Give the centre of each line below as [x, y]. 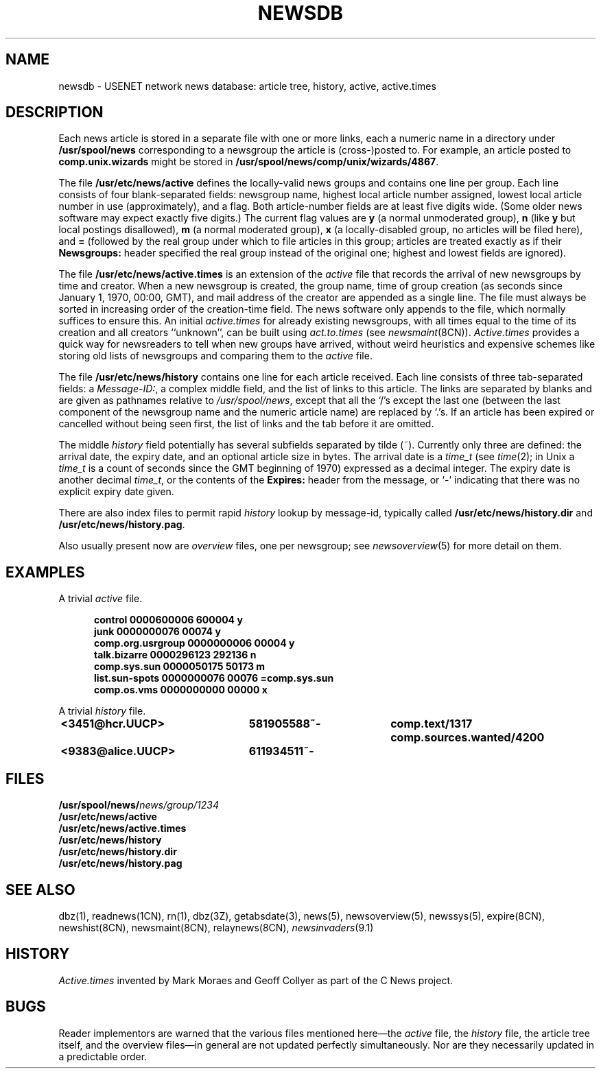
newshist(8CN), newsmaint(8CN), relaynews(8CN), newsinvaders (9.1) [216, 927]
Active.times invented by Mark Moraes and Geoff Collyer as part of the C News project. [256, 980]
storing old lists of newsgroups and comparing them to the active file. [215, 356]
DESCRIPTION [55, 112]
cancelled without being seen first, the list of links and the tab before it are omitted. [246, 424]
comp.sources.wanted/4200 [468, 738]
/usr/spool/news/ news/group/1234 [139, 805]
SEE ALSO [40, 890]
